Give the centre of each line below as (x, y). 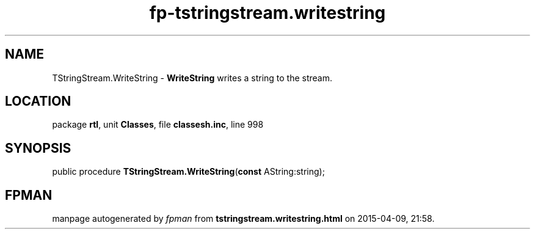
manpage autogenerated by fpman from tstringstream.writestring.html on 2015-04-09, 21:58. (243, 219)
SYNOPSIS (38, 148)
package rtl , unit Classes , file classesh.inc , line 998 (158, 125)
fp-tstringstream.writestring (267, 13)
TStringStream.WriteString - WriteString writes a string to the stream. (192, 78)
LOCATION (38, 101)
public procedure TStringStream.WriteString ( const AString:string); (188, 172)
